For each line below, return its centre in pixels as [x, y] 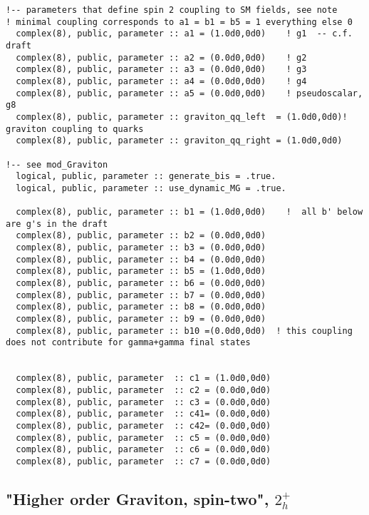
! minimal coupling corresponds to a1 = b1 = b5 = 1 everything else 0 [179, 22]
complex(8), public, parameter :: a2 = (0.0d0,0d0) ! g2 [161, 57]
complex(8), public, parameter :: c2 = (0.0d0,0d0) [144, 390]
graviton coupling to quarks [75, 129]
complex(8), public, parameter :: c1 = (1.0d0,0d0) [144, 378]
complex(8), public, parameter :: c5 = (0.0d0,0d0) [144, 438]
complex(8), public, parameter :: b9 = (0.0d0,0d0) [141, 319]
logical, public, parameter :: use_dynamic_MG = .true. [151, 188]
